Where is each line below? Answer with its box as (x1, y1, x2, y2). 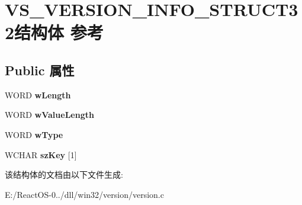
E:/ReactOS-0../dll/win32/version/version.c (5, 188, 164, 200)
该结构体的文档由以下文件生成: (5, 168, 123, 181)
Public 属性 (5, 60, 75, 79)
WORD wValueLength (5, 108, 94, 121)
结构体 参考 (14, 20, 104, 44)
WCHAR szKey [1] (5, 148, 77, 161)
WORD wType (5, 128, 63, 140)
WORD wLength (5, 88, 71, 101)
